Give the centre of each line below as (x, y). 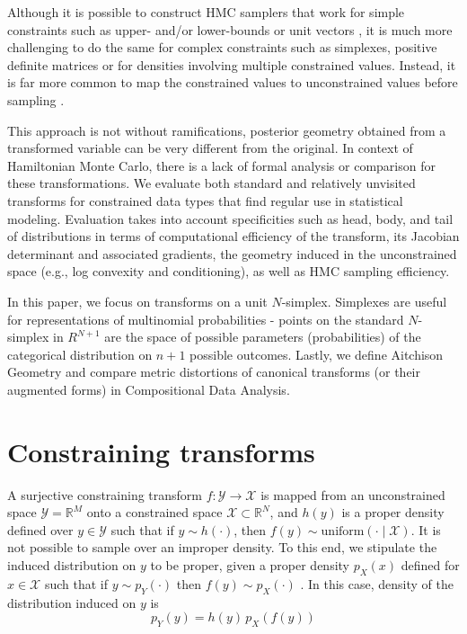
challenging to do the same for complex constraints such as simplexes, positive (222, 47)
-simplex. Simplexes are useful (364, 301)
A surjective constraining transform (105, 494)
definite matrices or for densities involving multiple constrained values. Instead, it (232, 64)
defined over (40, 529)
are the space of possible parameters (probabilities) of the (263, 337)
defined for (430, 564)
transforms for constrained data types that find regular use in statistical (205, 200)
